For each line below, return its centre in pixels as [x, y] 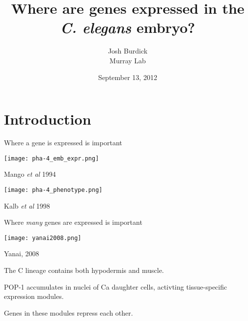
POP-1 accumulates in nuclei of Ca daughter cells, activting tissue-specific [116, 286]
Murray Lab [128, 60]
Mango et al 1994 [30, 174]
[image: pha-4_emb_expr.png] [52, 158]
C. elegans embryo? [128, 27]
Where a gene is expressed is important [63, 143]
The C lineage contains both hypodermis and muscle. [84, 270]
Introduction [48, 119]
